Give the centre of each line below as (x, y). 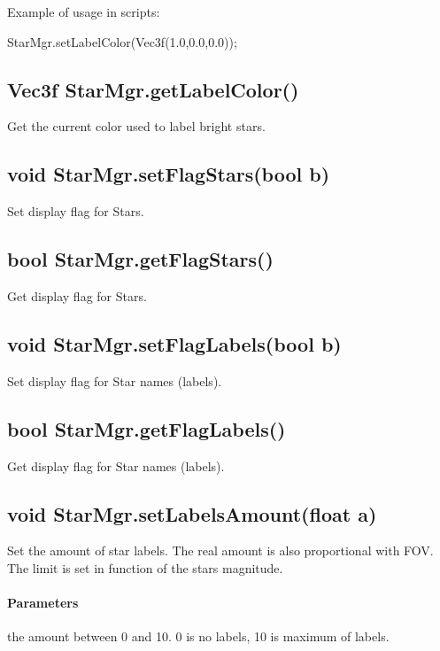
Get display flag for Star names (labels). (116, 465)
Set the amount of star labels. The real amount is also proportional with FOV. (220, 550)
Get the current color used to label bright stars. (136, 126)
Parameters (43, 603)
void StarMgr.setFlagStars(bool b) (169, 174)
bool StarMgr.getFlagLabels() (147, 428)
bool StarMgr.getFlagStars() (140, 259)
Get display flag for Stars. (77, 295)
